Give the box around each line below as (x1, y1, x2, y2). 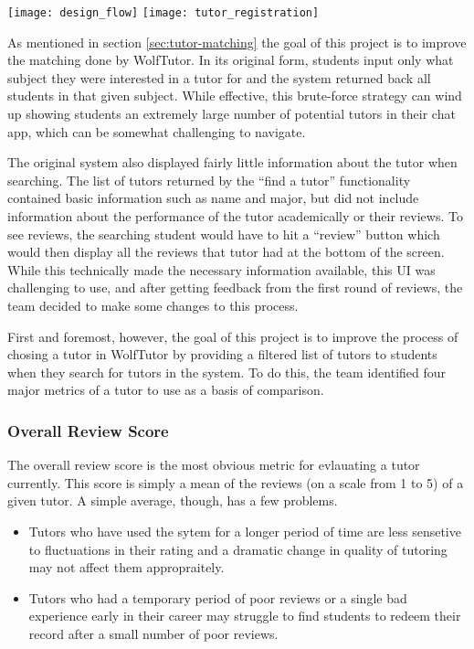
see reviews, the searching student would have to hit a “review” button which (7, 224, 440, 243)
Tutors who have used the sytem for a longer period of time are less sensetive (28, 521, 461, 540)
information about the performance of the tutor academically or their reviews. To (7, 207, 463, 225)
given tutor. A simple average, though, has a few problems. (7, 491, 338, 510)
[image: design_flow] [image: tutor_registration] (7, 6, 320, 19)
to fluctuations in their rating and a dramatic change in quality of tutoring (28, 539, 448, 559)
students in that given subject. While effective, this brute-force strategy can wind (7, 86, 462, 105)
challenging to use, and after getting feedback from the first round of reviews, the (7, 278, 463, 297)
